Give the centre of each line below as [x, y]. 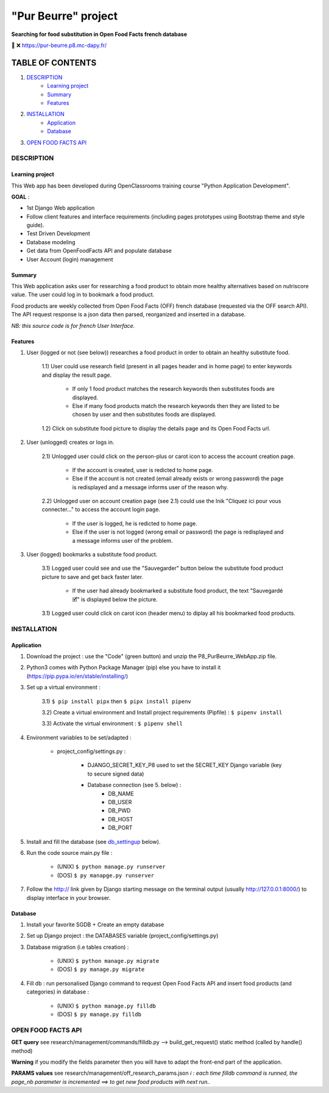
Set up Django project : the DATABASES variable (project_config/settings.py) [122, 936]
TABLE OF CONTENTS [54, 63]
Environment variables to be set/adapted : [79, 737]
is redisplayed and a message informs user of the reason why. [150, 487]
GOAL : [20, 197]
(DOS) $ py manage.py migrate [101, 969]
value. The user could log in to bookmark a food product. [83, 295]
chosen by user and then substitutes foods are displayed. [144, 415]
